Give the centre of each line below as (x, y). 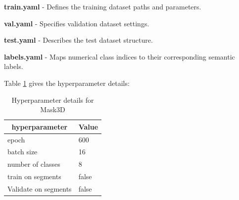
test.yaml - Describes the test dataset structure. (78, 40)
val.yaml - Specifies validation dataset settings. (77, 23)
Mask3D (53, 109)
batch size (23, 152)
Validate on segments (40, 188)
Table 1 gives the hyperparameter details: (67, 83)
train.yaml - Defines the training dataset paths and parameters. (103, 6)
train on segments (34, 176)
